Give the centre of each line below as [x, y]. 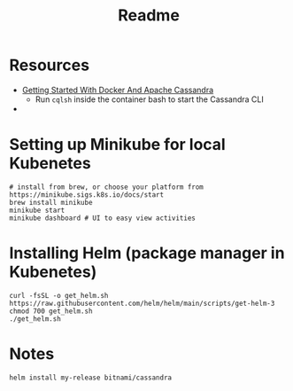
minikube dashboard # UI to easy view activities [103, 218]
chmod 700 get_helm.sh [51, 311]
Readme [149, 16]
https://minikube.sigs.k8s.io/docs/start [87, 195]
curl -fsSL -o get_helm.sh [59, 295]
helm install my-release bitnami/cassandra [91, 378]
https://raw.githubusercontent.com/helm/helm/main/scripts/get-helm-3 [142, 303]
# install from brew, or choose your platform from [106, 187]
